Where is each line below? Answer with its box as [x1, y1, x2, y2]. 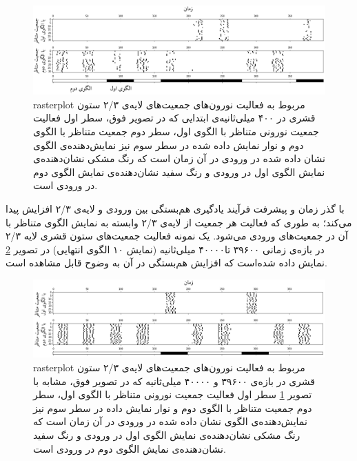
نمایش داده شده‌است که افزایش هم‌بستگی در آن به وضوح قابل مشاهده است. [6, 255, 327, 270]
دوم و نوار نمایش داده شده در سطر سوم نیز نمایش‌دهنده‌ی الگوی [33, 137, 304, 152]
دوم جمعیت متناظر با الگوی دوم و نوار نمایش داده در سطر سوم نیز [33, 400, 312, 415]
